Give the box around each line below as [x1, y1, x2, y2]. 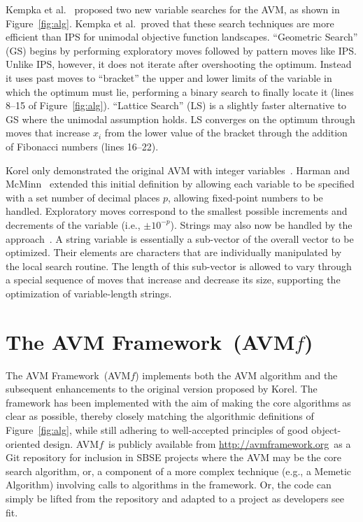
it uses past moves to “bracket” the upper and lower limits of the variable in [6, 70, 332, 85]
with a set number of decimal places [6, 190, 160, 204]
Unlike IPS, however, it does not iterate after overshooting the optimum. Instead [6, 57, 352, 71]
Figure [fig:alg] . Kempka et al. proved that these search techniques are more [6, 15, 334, 30]
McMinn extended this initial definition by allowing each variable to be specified [6, 176, 355, 191]
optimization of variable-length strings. [6, 285, 172, 300]
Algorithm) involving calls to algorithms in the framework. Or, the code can [6, 477, 332, 492]
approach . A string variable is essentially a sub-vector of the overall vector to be [6, 231, 354, 246]
